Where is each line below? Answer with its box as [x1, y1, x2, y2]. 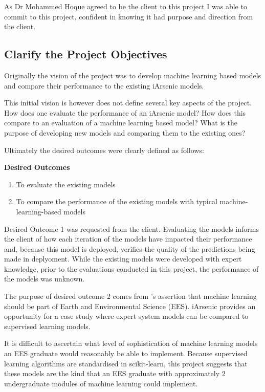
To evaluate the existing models [16, 179, 116, 189]
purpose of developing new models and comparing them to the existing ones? [4, 127, 246, 138]
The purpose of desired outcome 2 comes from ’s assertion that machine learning [4, 291, 257, 301]
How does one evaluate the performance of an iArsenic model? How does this [4, 107, 246, 118]
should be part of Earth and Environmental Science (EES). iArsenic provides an [4, 300, 256, 311]
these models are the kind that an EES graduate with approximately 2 [4, 368, 226, 379]
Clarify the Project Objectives [4, 46, 167, 62]
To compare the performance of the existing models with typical [16, 196, 217, 207]
